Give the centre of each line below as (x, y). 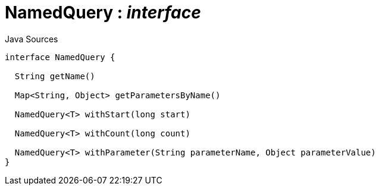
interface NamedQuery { (60, 57)
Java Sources (32, 39)
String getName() (55, 76)
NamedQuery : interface (103, 13)
